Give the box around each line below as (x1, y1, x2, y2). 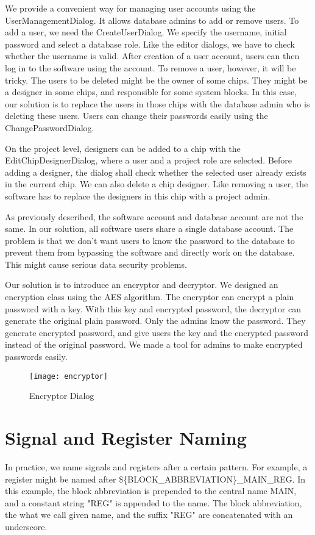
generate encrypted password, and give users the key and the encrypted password (5, 326, 309, 339)
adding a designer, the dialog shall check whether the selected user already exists (5, 165, 306, 178)
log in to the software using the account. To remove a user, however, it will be (5, 61, 296, 74)
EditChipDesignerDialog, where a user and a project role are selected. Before (5, 154, 292, 167)
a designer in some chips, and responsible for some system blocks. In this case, (5, 85, 297, 98)
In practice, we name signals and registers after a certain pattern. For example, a (5, 461, 308, 473)
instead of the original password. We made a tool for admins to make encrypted (5, 338, 303, 351)
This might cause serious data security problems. (5, 257, 187, 270)
